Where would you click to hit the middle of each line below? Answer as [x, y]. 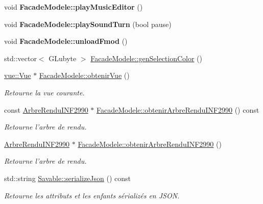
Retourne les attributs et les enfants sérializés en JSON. [92, 195]
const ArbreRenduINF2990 [46, 109]
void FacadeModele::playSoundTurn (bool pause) [88, 24]
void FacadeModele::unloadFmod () [66, 41]
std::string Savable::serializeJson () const [68, 178]
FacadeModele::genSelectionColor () [147, 58]
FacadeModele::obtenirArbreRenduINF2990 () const [178, 109]
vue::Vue [18, 75]
